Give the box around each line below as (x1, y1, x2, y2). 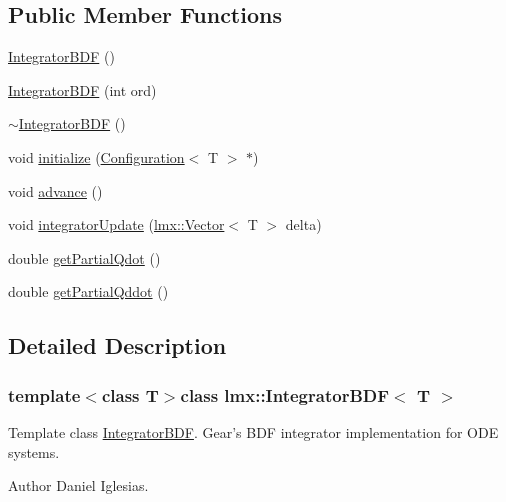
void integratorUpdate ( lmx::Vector (8, 214, 225, 235)
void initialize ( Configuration (8, 146, 185, 167)
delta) (285, 214, 322, 235)
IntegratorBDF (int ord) (8, 79, 157, 100)
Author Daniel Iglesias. (8, 475, 149, 496)
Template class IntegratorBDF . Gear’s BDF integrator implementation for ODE (8, 421, 499, 442)
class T (101, 382, 159, 407)
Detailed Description (8, 330, 227, 361)
